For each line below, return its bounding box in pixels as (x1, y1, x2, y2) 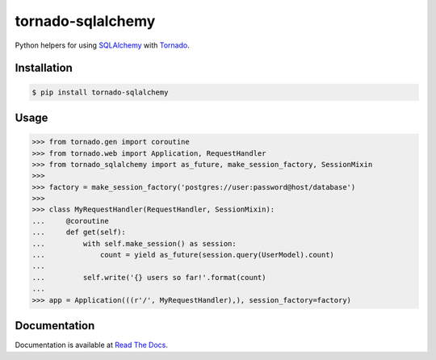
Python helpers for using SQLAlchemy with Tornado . (15, 40, 190, 50)
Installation (15, 61, 73, 75)
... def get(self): (31, 228, 127, 237)
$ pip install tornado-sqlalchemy (31, 87, 169, 97)
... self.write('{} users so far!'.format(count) (31, 273, 266, 282)
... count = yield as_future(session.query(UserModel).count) (31, 250, 335, 260)
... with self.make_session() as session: (31, 239, 237, 248)
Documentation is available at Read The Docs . (15, 340, 169, 350)
